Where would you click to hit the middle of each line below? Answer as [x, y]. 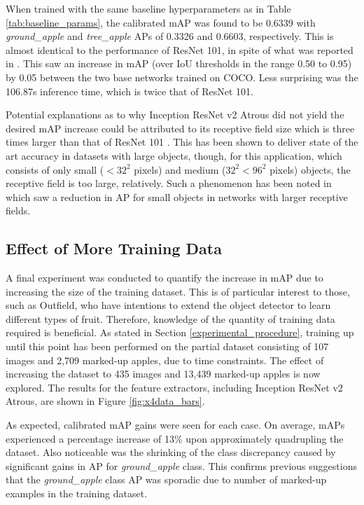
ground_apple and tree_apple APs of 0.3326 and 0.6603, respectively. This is [170, 36]
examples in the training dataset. [77, 493]
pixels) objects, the [310, 169]
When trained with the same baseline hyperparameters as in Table [148, 8]
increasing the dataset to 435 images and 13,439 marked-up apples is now [163, 374]
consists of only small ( [55, 169]
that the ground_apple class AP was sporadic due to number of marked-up [166, 479]
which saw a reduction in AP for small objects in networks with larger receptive [177, 196]
